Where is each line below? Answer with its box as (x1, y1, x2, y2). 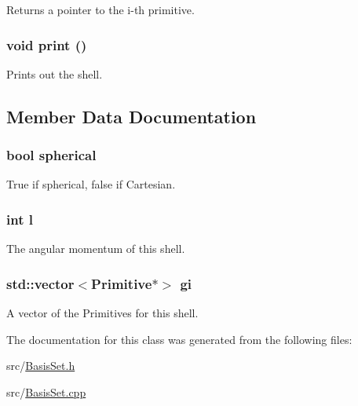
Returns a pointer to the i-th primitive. (6, 2, 195, 17)
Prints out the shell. (6, 65, 103, 82)
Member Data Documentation (6, 104, 257, 128)
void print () (6, 35, 87, 54)
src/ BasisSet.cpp (6, 383, 86, 400)
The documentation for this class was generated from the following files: (6, 331, 353, 347)
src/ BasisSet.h (6, 357, 75, 374)
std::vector (6, 273, 75, 293)
